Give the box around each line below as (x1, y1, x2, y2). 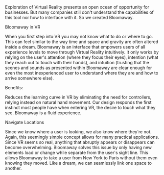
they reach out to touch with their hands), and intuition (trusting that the (5, 60, 149, 65)
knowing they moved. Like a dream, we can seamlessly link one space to (5, 160, 152, 166)
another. (5, 165, 22, 171)
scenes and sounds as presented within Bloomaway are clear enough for (5, 65, 152, 71)
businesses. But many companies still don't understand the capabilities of (5, 9, 154, 15)
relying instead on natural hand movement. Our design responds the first (5, 100, 152, 105)
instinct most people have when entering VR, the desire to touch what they (5, 105, 156, 110)
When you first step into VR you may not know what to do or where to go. (5, 34, 153, 39)
